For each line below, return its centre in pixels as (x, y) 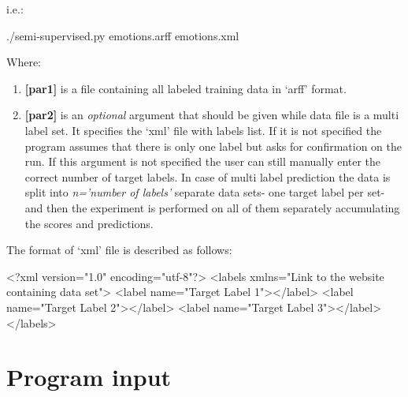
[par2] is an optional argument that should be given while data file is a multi (212, 115)
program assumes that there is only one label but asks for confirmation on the (213, 146)
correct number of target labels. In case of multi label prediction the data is (208, 176)
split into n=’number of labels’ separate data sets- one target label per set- (205, 192)
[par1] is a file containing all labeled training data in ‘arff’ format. (185, 88)
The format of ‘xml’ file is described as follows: (119, 250)
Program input (89, 377)
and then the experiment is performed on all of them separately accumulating (212, 207)
